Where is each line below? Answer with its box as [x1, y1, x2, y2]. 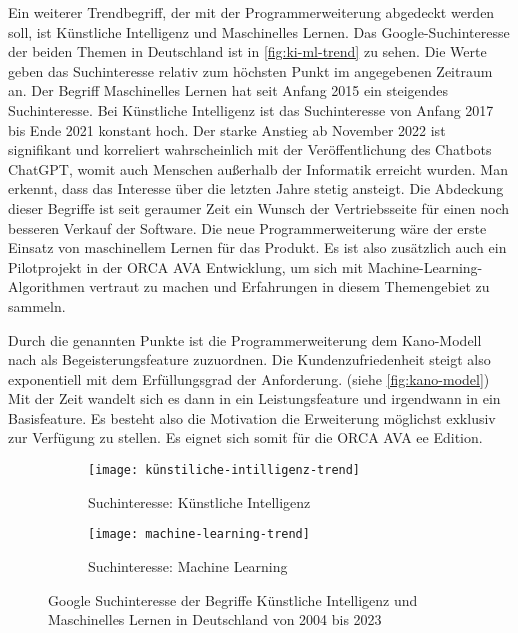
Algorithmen [8, 276, 85, 297]
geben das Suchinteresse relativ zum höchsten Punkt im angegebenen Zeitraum [8, 60, 493, 81]
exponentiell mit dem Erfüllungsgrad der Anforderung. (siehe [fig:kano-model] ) [8, 368, 490, 389]
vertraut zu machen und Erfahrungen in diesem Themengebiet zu [89, 276, 490, 297]
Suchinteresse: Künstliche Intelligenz [88, 491, 311, 512]
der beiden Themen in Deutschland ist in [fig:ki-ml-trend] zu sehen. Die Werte [8, 41, 487, 62]
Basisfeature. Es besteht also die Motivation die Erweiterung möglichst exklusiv [8, 407, 496, 428]
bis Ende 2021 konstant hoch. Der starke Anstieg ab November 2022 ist [8, 119, 446, 140]
